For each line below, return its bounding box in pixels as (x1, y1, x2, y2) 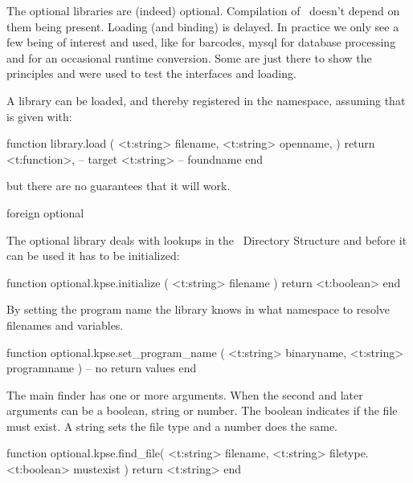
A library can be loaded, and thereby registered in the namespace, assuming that (6, 91, 406, 108)
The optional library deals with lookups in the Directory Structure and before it (6, 231, 407, 248)
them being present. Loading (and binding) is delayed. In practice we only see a (6, 18, 399, 34)
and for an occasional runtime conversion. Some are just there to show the (6, 49, 372, 66)
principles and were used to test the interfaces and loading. (6, 65, 296, 82)
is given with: (6, 108, 72, 124)
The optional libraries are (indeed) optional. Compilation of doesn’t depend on (6, 2, 400, 18)
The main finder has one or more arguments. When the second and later (6, 386, 363, 403)
